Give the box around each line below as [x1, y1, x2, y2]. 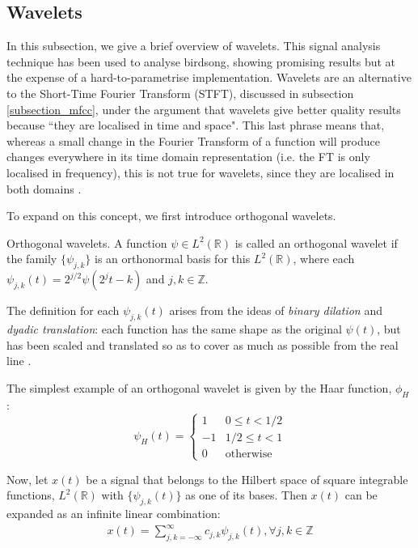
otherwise [225, 448, 272, 461]
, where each [293, 250, 355, 267]
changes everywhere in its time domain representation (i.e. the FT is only [6, 148, 370, 165]
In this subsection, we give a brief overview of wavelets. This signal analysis [6, 37, 381, 54]
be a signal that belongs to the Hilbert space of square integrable [86, 470, 408, 487]
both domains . [6, 180, 82, 197]
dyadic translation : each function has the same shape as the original [6, 320, 342, 337]
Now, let [6, 470, 49, 487]
